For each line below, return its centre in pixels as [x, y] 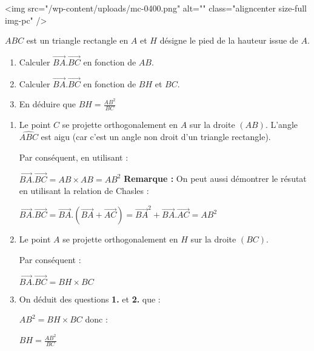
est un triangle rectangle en [77, 40]
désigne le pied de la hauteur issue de [229, 40]
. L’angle [282, 125]
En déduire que [47, 104]
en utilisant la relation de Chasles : [84, 191]
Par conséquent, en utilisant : [74, 157]
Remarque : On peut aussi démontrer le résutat [215, 179]
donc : [96, 319]
